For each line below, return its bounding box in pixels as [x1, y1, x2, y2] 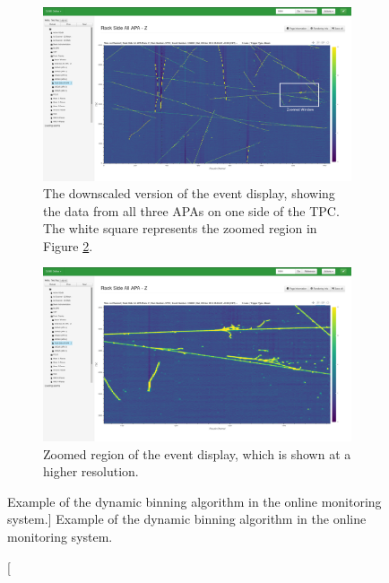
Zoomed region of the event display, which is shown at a [43, 444, 351, 463]
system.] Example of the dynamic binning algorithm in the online [7, 509, 367, 528]
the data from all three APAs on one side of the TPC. [43, 201, 340, 220]
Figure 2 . [43, 236, 93, 255]
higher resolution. [43, 462, 139, 481]
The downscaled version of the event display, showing [43, 184, 335, 203]
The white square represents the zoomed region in [43, 219, 317, 238]
